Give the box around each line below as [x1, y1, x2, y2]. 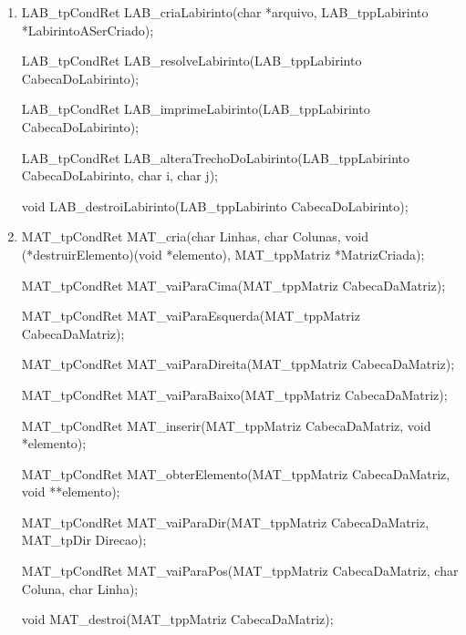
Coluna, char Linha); [21, 579, 139, 598]
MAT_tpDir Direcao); [21, 530, 147, 549]
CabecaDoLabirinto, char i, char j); [21, 166, 218, 185]
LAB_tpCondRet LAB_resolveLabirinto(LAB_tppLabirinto [21, 51, 362, 70]
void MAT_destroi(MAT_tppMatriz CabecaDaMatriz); [21, 609, 334, 629]
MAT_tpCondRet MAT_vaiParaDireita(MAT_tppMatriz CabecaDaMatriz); [21, 354, 455, 374]
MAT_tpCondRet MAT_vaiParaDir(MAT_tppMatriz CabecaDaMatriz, [21, 512, 430, 531]
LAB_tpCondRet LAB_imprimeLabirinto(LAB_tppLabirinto [21, 99, 370, 118]
